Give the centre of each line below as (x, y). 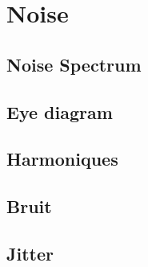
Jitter (30, 253)
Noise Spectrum (74, 64)
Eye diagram (60, 111)
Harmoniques (62, 159)
